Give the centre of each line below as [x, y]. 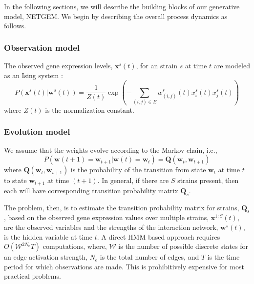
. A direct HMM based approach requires [159, 236]
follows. [15, 26]
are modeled [232, 65]
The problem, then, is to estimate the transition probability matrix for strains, [122, 207]
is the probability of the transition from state [138, 170]
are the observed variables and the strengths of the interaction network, [111, 227]
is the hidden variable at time [48, 236]
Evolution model [37, 132]
